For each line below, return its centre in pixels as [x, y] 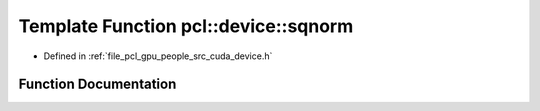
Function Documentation [97, 84]
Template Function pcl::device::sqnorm [186, 26]
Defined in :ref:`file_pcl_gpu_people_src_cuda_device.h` [158, 56]
